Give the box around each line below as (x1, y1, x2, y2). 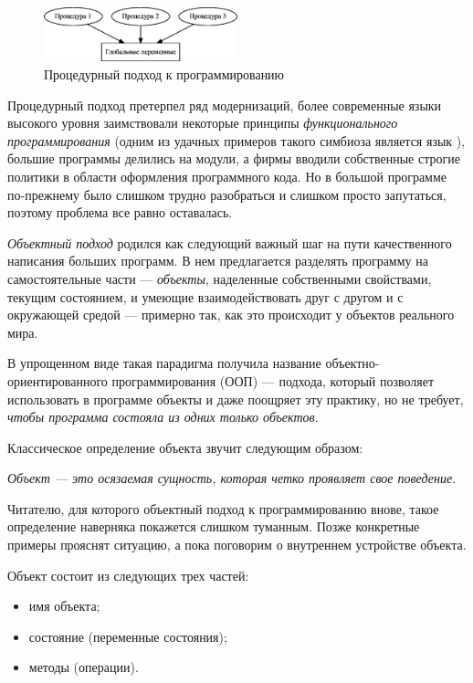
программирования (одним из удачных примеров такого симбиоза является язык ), (7, 131, 466, 150)
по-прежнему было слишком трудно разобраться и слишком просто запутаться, (7, 184, 447, 204)
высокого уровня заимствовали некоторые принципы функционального (7, 113, 398, 132)
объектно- (325, 353, 380, 373)
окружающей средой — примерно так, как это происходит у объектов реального (7, 305, 455, 324)
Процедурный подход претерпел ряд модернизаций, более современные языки (7, 95, 442, 114)
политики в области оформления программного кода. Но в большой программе (7, 166, 447, 185)
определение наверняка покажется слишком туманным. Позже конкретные (7, 517, 420, 536)
